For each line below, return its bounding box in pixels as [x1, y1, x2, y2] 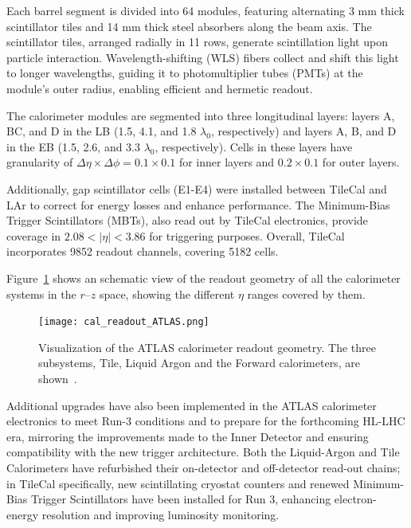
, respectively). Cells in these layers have [155, 138, 353, 154]
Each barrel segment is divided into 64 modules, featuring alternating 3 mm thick [6, 2, 405, 18]
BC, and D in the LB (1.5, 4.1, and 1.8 [6, 123, 197, 139]
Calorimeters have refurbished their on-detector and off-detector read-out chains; [6, 459, 401, 475]
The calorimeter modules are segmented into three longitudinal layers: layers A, [6, 107, 395, 123]
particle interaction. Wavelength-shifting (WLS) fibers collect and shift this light [6, 49, 399, 65]
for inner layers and [178, 154, 275, 170]
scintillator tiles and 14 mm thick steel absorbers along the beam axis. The [6, 18, 372, 34]
